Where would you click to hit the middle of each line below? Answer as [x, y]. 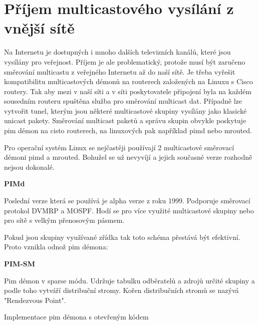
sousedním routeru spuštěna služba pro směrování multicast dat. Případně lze [123, 101]
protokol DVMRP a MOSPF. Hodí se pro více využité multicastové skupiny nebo [129, 210]
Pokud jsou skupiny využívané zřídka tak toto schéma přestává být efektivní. [122, 237]
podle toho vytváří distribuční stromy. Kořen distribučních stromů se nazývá [121, 290]
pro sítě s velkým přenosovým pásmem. [64, 220]
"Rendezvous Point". [35, 300]
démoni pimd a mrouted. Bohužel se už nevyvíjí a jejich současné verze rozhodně [128, 157]
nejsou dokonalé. [29, 167]
